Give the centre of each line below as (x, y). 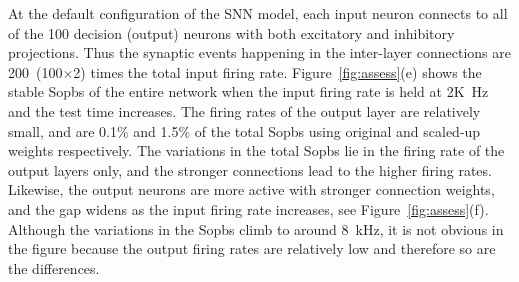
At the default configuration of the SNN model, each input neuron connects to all (258, 13)
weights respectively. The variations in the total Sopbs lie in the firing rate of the (256, 150)
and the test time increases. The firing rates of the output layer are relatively (244, 110)
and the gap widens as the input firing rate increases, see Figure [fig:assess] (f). (248, 208)
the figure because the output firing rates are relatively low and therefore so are (252, 248)
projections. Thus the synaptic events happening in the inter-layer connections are (259, 52)
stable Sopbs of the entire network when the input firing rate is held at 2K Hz (248, 91)
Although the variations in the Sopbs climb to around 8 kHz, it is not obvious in (256, 228)
